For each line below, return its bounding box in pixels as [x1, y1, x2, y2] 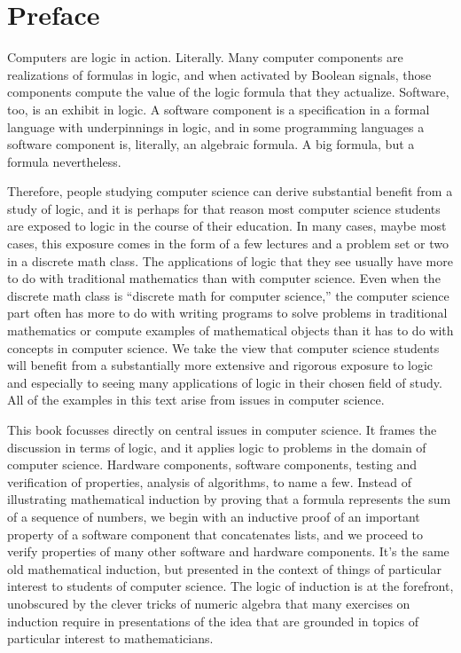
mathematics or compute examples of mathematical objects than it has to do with [7, 321, 454, 340]
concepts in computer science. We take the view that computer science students [7, 338, 440, 357]
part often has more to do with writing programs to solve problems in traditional [7, 303, 448, 322]
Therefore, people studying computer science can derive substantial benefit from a [7, 182, 453, 201]
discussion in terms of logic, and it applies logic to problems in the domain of [7, 437, 426, 456]
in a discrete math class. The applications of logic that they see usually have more [7, 251, 453, 270]
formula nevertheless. [7, 152, 121, 170]
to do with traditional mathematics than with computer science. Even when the [7, 269, 441, 287]
